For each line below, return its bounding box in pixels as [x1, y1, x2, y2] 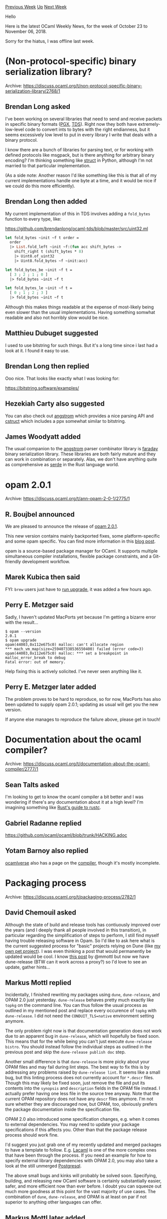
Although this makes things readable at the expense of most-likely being [5, 304, 154, 310]
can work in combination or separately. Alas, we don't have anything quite [5, 456, 158, 462]
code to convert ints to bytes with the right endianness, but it [24, 126, 151, 132]
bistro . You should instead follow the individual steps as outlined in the [5, 1044, 152, 1050]
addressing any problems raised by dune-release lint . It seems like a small [5, 1069, 161, 1075]
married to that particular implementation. [5, 162, 91, 168]
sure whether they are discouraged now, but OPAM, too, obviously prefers [5, 1101, 158, 1107]
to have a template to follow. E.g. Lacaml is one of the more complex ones [5, 1147, 157, 1153]
